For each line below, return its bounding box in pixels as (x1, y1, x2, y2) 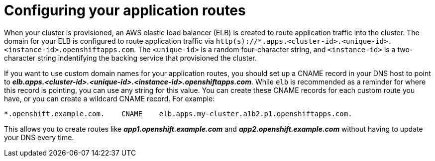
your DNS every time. (4, 133, 74, 142)
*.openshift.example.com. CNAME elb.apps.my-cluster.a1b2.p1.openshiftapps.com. (4, 109, 352, 118)
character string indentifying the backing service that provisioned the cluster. (4, 53, 257, 62)
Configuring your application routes (4, 2, 246, 19)
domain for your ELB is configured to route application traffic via (4, 36, 214, 45)
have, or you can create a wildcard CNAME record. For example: (4, 94, 215, 103)
